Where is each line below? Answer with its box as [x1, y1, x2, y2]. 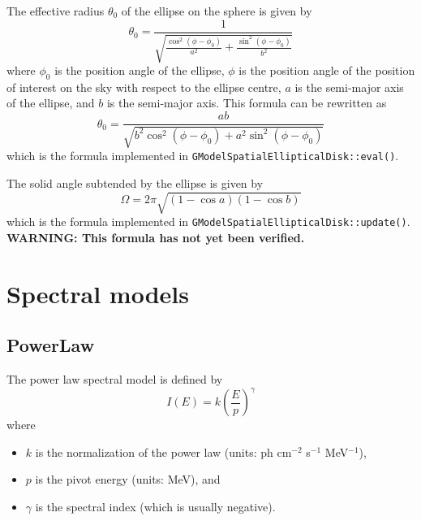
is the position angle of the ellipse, [54, 62, 225, 79]
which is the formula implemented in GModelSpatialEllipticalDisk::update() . [6, 213, 410, 230]
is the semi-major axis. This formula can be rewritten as [106, 94, 387, 111]
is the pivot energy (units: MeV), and [35, 471, 221, 488]
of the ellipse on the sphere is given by [121, 2, 312, 19]
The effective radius [6, 2, 105, 19]
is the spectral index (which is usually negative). [35, 497, 276, 514]
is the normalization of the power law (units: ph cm [35, 443, 292, 460]
